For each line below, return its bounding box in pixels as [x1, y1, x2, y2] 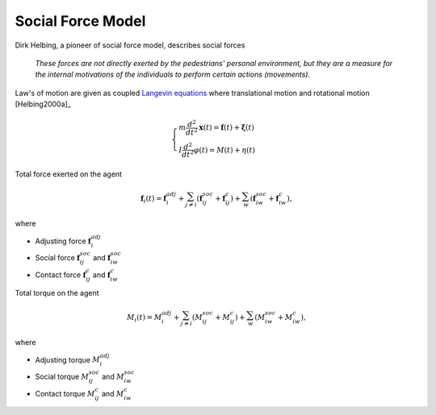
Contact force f [35, 270, 86, 280]
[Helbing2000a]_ [15, 99, 72, 109]
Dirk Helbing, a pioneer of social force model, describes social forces [15, 40, 245, 50]
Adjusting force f [35, 236, 92, 246]
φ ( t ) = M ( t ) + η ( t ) [193, 145, 256, 155]
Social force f [35, 253, 81, 263]
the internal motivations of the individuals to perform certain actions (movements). [35, 69, 311, 80]
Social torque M [35, 371, 89, 382]
